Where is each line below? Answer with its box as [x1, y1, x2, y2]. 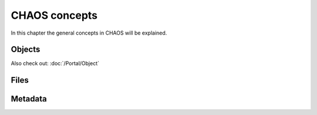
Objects [11, 45, 41, 55]
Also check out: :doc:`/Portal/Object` [11, 60, 100, 67]
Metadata [11, 94, 47, 104]
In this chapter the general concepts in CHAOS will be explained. [11, 29, 167, 36]
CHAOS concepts [11, 9, 98, 22]
